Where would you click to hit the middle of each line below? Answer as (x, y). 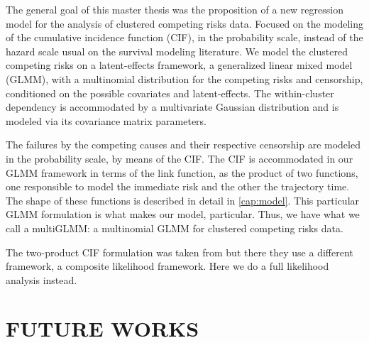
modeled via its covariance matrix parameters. (106, 120)
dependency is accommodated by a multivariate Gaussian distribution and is (172, 107)
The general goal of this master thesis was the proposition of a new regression (175, 9)
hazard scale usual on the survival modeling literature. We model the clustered (177, 51)
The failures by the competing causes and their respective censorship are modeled (183, 145)
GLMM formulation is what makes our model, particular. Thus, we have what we (183, 214)
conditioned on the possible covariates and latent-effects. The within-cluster (170, 93)
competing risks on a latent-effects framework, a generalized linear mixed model (179, 65)
